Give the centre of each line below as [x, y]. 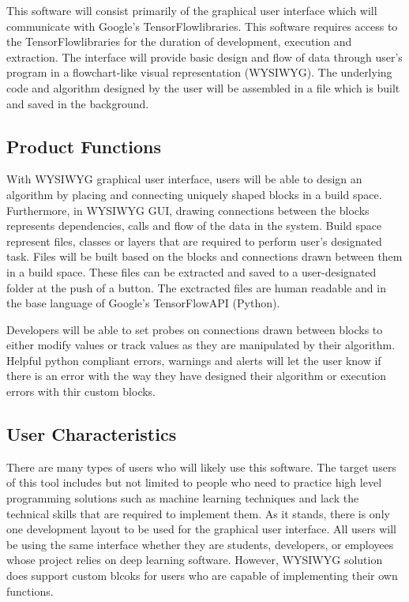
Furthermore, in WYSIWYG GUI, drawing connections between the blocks [188, 210]
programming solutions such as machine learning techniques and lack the [183, 498]
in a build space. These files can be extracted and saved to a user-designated [191, 271]
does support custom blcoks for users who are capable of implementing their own [202, 576]
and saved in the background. [78, 103]
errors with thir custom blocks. [81, 391]
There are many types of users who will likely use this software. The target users [201, 467]
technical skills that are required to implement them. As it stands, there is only [198, 513]
